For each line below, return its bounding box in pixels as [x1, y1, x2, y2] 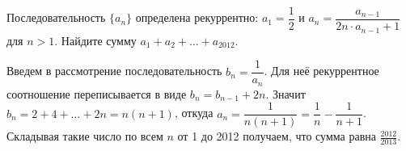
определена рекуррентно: [135, 9, 259, 26]
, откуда [174, 104, 214, 121]
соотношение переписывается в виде [6, 85, 187, 102]
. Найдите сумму [54, 31, 137, 48]
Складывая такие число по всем [6, 128, 163, 145]
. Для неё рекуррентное [264, 62, 379, 79]
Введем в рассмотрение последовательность [6, 62, 222, 79]
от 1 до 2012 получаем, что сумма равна [177, 128, 376, 145]
